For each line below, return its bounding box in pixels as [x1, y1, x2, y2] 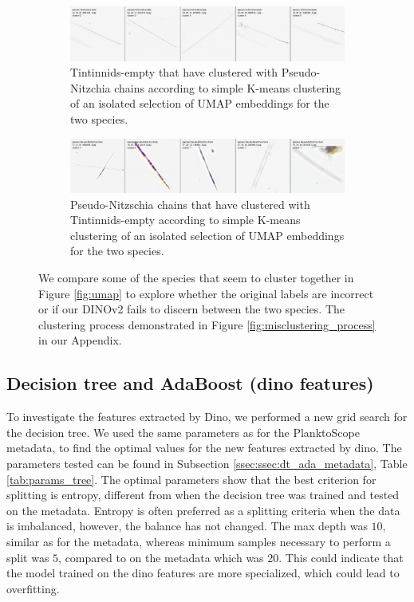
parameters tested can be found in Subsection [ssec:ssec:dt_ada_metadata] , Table [6, 454, 408, 471]
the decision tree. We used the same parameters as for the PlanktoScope [6, 423, 360, 440]
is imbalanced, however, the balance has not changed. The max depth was [6, 517, 368, 534]
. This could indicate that [278, 549, 404, 565]
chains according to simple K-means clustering [114, 79, 341, 96]
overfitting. [6, 580, 60, 596]
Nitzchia [70, 79, 111, 96]
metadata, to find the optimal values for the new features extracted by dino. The [6, 439, 402, 456]
